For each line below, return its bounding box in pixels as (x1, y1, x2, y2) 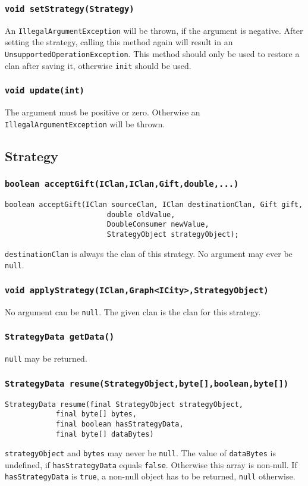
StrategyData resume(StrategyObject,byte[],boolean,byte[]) (5, 378, 289, 388)
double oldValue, (106, 210, 175, 219)
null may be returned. (5, 352, 87, 365)
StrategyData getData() (5, 332, 115, 342)
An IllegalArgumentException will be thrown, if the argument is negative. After (5, 24, 303, 36)
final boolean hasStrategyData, (55, 419, 184, 428)
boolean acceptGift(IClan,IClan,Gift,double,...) (5, 179, 239, 189)
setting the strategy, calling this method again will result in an (5, 36, 233, 48)
